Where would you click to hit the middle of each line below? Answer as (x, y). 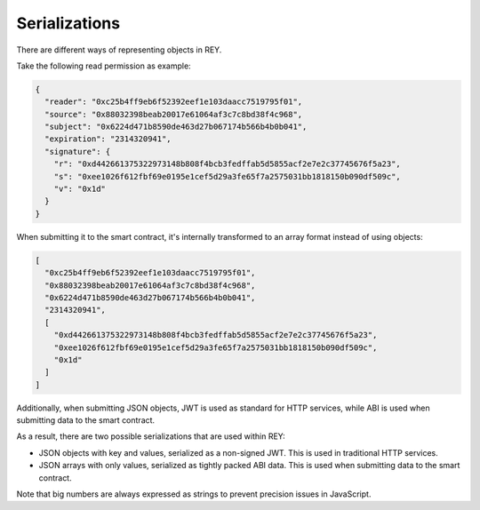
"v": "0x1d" (80, 189)
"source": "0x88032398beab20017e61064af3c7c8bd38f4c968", (174, 114)
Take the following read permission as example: (104, 66)
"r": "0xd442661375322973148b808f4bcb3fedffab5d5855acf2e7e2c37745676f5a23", (228, 164)
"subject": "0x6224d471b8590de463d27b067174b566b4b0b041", (176, 127)
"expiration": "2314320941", (108, 139)
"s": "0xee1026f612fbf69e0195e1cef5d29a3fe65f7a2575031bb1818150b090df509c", (228, 176)
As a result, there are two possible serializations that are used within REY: (151, 436)
